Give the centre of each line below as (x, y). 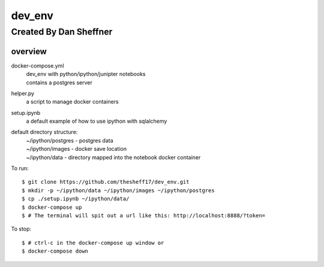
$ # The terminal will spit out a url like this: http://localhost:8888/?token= (144, 215)
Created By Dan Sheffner (62, 32)
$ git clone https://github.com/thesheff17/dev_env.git (106, 182)
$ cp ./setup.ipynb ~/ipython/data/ (76, 199)
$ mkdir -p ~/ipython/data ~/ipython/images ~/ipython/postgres (118, 190)
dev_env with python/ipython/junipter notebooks (86, 74)
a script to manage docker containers (73, 102)
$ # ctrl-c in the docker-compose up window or (93, 243)
